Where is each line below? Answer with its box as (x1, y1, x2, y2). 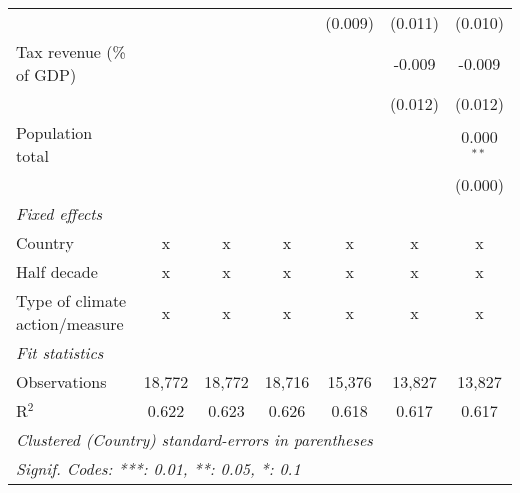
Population (16, 121, 93, 144)
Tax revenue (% (16, 40, 126, 63)
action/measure (16, 312, 124, 335)
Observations (16, 370, 107, 393)
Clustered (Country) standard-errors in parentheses (16, 428, 373, 451)
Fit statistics (16, 341, 104, 364)
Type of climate (16, 289, 127, 312)
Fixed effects (16, 202, 103, 225)
